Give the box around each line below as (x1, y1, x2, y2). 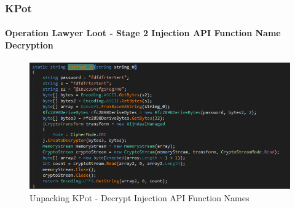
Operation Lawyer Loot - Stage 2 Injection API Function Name (5, 26, 281, 39)
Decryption (5, 39, 53, 52)
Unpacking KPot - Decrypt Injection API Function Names (29, 191, 250, 204)
